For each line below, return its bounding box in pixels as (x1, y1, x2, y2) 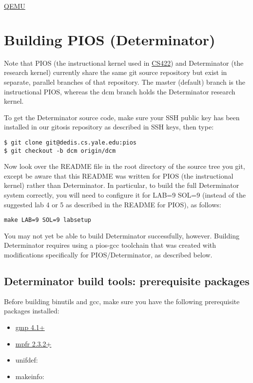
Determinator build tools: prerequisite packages (4, 273, 250, 288)
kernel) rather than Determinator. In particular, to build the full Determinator (4, 180, 239, 190)
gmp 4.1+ (15, 322, 45, 332)
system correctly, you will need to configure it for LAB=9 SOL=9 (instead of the (4, 189, 246, 200)
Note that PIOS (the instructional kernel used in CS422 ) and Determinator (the (4, 57, 244, 68)
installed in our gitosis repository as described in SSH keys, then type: (4, 122, 214, 132)
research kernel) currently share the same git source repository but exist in (4, 67, 227, 77)
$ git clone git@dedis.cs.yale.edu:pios (4, 139, 137, 146)
